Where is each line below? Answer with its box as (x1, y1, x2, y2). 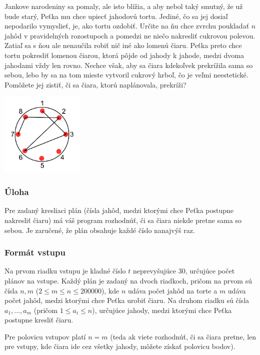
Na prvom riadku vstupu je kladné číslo (4, 265, 126, 276)
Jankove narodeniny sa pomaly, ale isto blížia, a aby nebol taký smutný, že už (4, 1, 243, 11)
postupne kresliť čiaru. (4, 314, 73, 325)
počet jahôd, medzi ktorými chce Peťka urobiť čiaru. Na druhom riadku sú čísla (4, 295, 249, 305)
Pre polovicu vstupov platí (4, 331, 86, 341)
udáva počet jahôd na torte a (128, 285, 217, 295)
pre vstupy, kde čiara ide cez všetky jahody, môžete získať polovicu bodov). (4, 341, 235, 351)
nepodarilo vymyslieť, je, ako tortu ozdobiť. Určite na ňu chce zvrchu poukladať (4, 20, 249, 31)
